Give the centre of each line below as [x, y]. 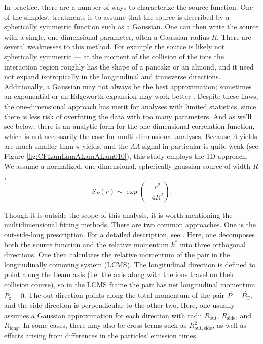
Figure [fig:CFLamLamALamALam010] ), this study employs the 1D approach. [126, 156]
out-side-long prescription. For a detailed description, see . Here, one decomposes [129, 234]
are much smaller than [39, 146]
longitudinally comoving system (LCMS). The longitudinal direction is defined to [130, 264]
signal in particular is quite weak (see [200, 146]
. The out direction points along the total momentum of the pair [124, 295]
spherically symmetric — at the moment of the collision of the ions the [114, 56]
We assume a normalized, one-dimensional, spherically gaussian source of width [127, 166]
